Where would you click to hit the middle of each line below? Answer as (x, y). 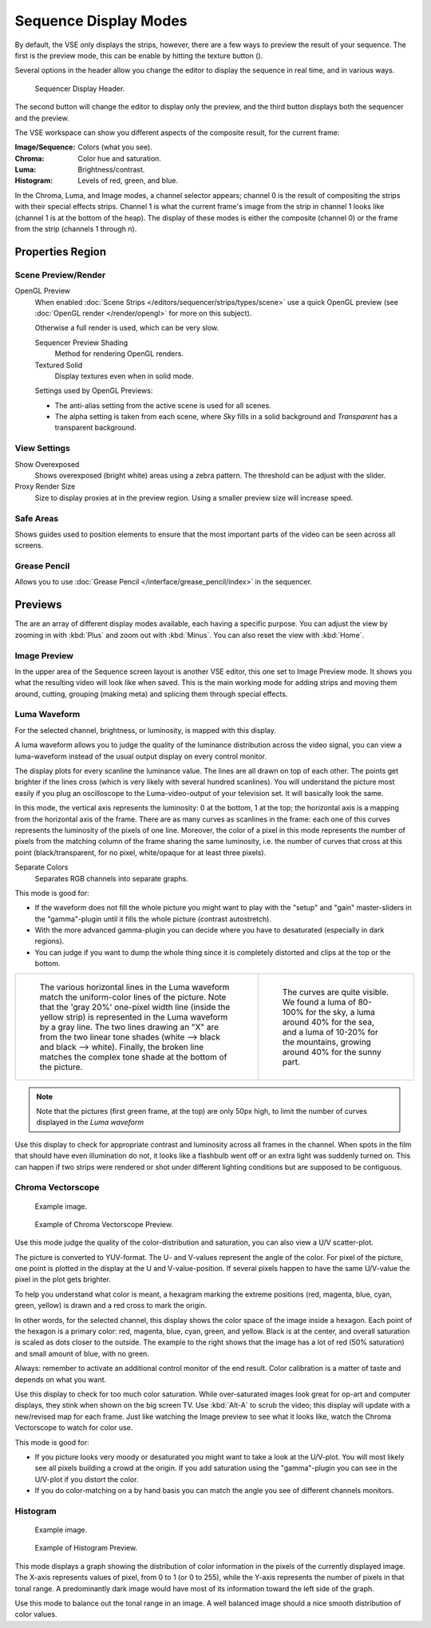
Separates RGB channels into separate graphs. (112, 878)
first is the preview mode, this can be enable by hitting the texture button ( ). (139, 55)
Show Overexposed (47, 464)
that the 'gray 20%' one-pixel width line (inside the (135, 1007)
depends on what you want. (61, 1379)
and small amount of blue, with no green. (82, 1353)
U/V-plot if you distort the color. (87, 1479)
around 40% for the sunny (332, 1052)
